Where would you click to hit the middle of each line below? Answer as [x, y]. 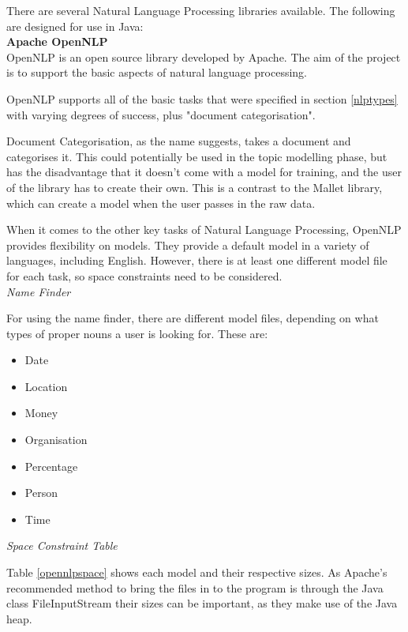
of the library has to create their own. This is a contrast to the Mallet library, [195, 187]
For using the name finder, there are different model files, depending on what [193, 318]
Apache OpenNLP [57, 41]
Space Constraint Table [62, 545]
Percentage [51, 466]
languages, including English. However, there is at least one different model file [197, 260]
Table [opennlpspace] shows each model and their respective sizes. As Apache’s [197, 572]
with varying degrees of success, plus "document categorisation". [161, 114]
